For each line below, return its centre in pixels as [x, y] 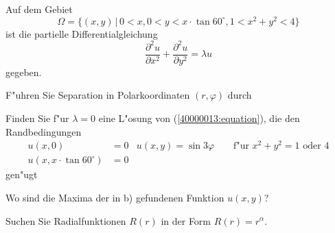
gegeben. [24, 72]
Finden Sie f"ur [37, 118]
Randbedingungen [44, 131]
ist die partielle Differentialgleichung [82, 33]
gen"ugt [22, 174]
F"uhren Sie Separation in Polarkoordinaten [98, 95]
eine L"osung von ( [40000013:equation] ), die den [199, 118]
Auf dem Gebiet [39, 9]
